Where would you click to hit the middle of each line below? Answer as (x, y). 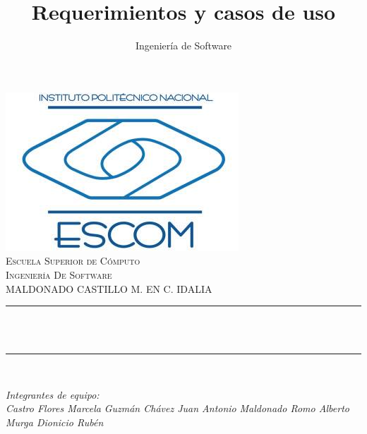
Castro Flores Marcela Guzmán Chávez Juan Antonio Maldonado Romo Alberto (178, 408)
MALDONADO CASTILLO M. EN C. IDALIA (109, 288)
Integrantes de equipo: (53, 394)
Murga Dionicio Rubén (55, 422)
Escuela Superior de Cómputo (73, 261)
